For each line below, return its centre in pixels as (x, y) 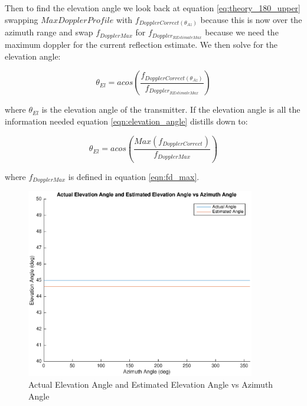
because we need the (242, 32)
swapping (22, 19)
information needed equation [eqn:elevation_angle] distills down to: (126, 121)
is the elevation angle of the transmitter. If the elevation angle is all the (171, 109)
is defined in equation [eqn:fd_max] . (134, 176)
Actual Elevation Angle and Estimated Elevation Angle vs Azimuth (151, 384)
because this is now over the (251, 19)
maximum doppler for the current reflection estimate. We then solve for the (141, 45)
